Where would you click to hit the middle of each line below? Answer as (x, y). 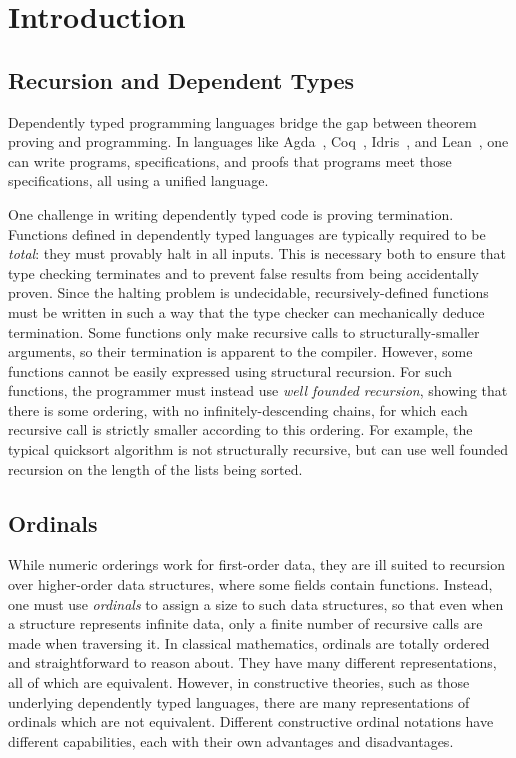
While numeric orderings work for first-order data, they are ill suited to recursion (256, 564)
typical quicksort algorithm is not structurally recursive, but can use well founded (258, 449)
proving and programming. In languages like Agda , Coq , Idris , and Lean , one (258, 141)
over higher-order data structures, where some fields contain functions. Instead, (250, 584)
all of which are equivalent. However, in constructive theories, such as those (239, 682)
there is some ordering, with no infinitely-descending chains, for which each (238, 409)
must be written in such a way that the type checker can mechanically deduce (246, 311)
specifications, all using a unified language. (138, 180)
